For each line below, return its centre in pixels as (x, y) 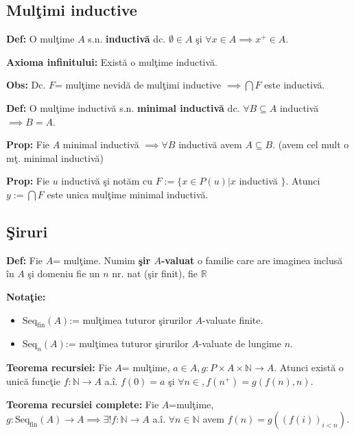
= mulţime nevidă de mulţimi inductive (138, 85)
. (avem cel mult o (311, 144)
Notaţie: (26, 296)
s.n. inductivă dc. (127, 39)
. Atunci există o (309, 367)
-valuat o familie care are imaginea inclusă (252, 260)
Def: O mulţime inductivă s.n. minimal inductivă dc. (123, 107)
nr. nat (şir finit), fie (155, 273)
